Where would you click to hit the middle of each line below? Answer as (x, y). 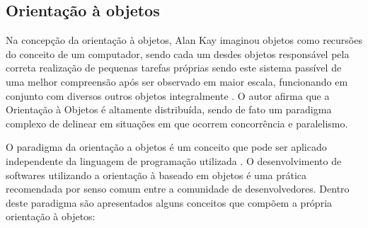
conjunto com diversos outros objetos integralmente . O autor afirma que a (168, 95)
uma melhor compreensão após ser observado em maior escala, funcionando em (177, 81)
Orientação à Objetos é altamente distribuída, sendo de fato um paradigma (169, 109)
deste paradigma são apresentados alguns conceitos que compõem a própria (169, 202)
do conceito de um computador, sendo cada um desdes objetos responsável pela (178, 53)
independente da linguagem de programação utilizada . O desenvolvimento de (174, 160)
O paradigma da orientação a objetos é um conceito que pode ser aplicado (166, 147)
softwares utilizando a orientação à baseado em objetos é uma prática (156, 175)
